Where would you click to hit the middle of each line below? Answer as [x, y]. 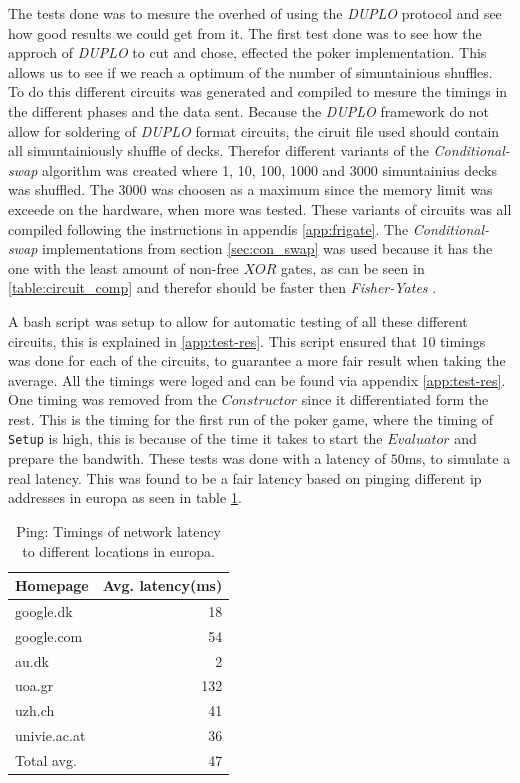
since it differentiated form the [395, 399]
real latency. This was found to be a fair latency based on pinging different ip [245, 477]
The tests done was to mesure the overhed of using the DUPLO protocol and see [255, 13]
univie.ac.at [50, 735]
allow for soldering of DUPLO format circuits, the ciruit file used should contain [254, 130]
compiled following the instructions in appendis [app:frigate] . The [208, 228]
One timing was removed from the [112, 399]
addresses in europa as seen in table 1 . [125, 497]
